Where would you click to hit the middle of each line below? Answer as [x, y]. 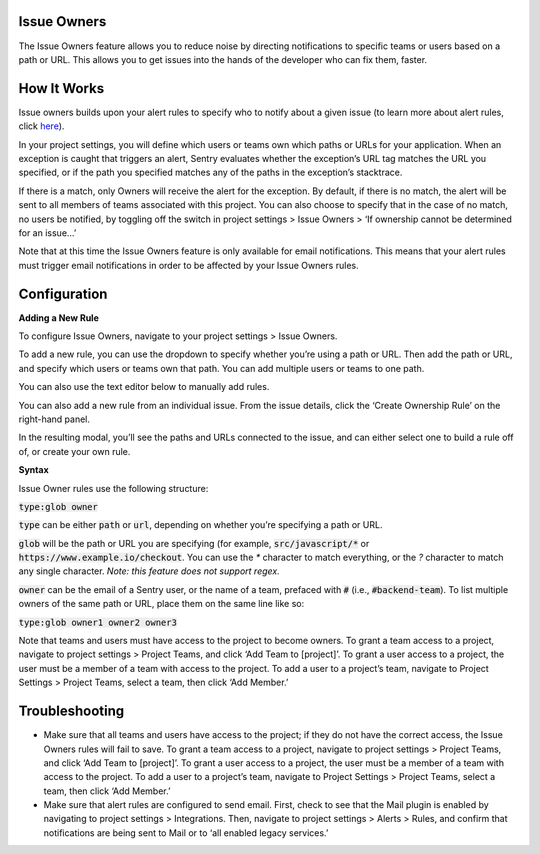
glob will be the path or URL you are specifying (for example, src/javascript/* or [194, 543]
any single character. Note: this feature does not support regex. [149, 571]
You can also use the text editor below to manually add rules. [144, 387]
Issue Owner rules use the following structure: [113, 488]
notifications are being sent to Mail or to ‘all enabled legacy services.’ [186, 832]
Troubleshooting [71, 711]
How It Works [61, 88]
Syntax [33, 470]
